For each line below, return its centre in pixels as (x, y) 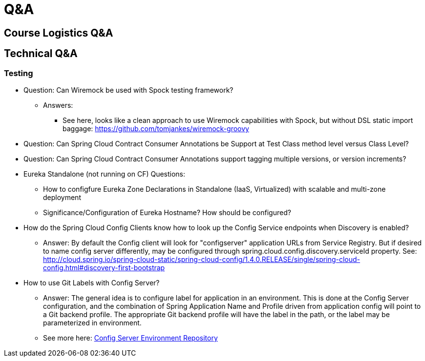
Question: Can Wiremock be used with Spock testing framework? (128, 90)
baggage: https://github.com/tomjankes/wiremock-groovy (156, 128)
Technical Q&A (41, 54)
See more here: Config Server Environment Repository (130, 338)
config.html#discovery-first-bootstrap (104, 267)
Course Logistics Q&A (59, 33)
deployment (62, 197)
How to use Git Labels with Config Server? (92, 282)
